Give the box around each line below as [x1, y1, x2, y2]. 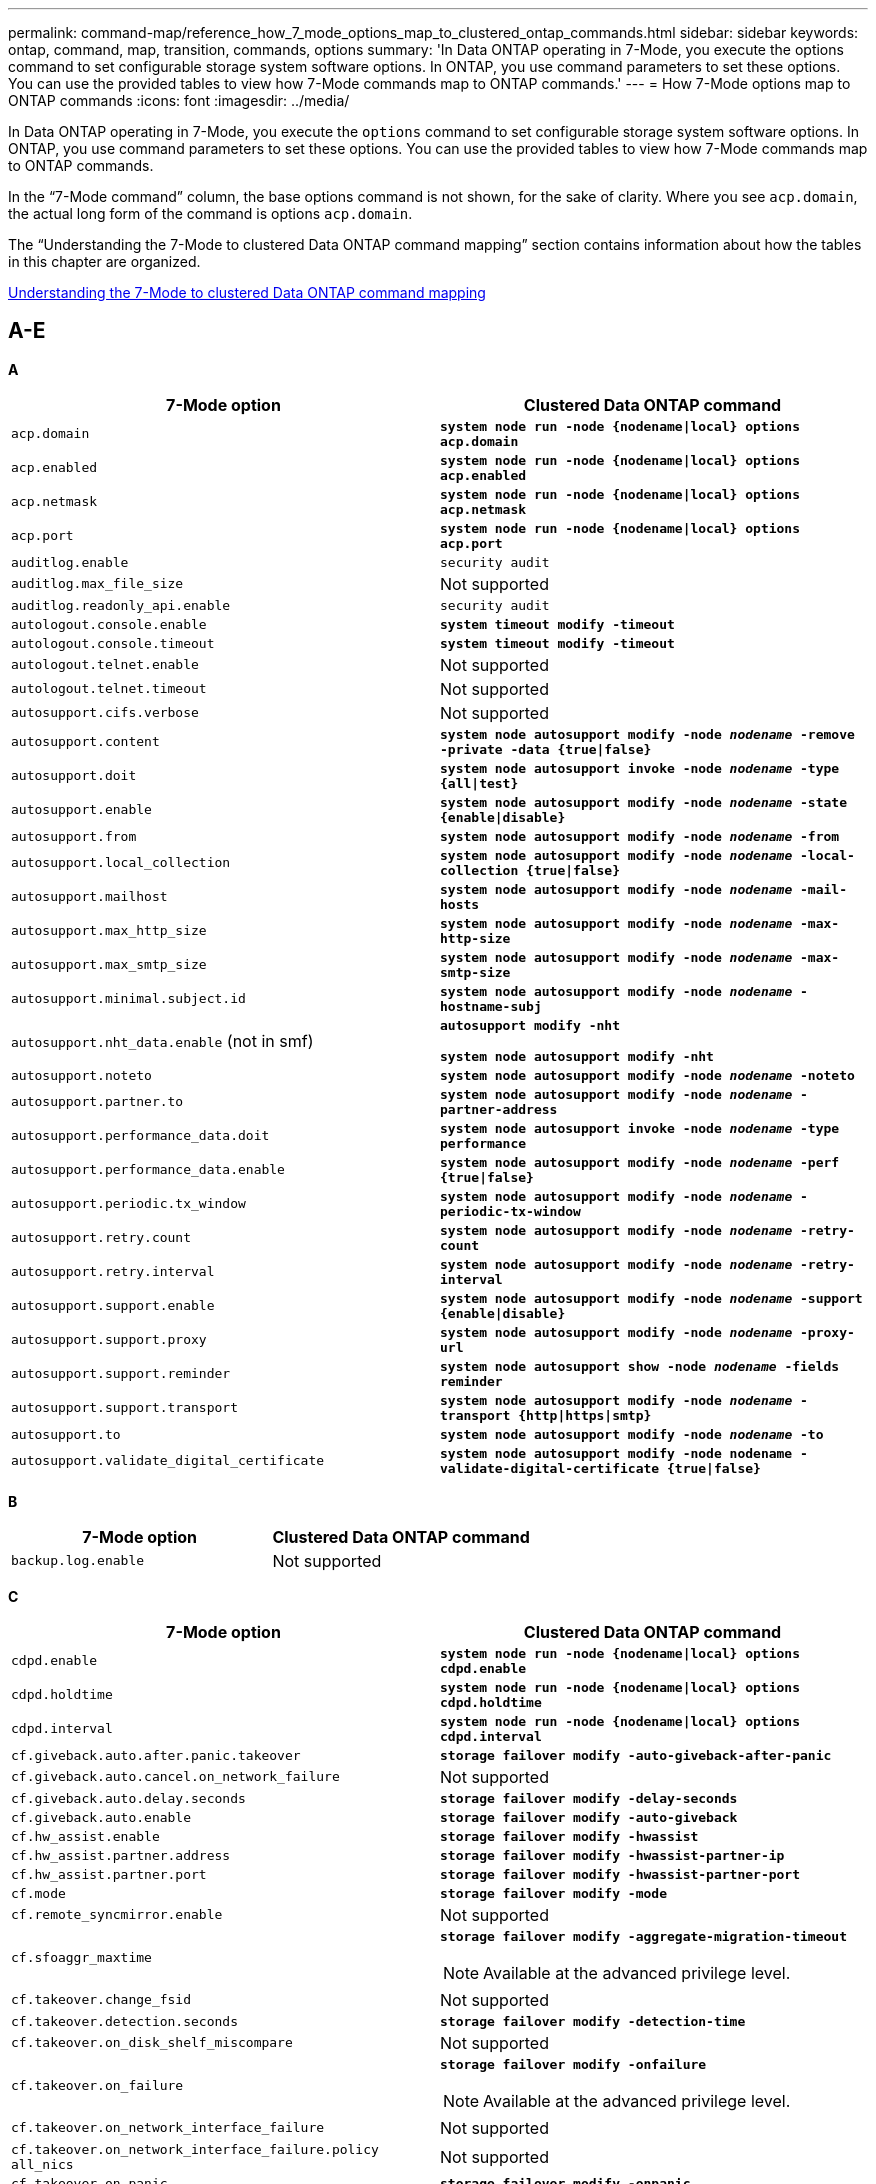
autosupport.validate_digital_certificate [11, 1453, 325, 1469]
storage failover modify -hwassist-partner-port [440, 1866, 801, 1882]
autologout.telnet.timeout [11, 681, 207, 697]
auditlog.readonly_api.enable [11, 597, 231, 613]
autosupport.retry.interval [11, 1264, 215, 1280]
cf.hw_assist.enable [11, 1828, 160, 1844]
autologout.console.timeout [11, 635, 215, 651]
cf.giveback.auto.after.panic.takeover [11, 1747, 301, 1763]
